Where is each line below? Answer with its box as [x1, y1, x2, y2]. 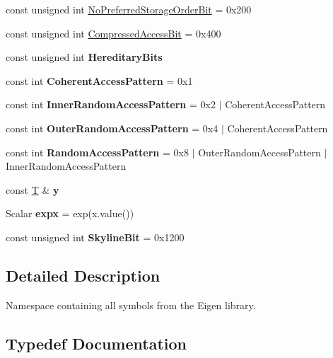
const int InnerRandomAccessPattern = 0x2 [6, 97, 216, 112]
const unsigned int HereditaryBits [6, 50, 163, 64]
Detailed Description [6, 264, 160, 286]
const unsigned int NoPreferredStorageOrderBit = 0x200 [6, 2, 252, 16]
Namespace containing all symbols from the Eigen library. [6, 297, 256, 312]
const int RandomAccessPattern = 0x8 [6, 144, 189, 159]
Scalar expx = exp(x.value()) [6, 206, 134, 221]
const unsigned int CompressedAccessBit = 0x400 [6, 25, 221, 40]
